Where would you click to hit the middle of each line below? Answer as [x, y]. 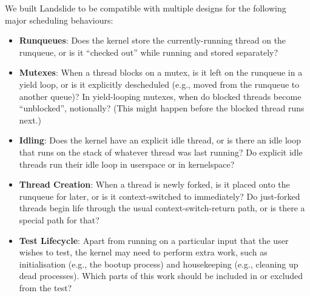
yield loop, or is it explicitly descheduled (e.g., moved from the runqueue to [159, 84]
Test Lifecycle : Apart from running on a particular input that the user [154, 240]
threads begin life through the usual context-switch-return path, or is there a [162, 208]
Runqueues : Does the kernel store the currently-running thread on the [153, 40]
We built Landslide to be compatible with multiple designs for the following [146, 8]
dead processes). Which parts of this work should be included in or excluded [161, 276]
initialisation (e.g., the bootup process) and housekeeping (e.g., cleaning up [159, 264]
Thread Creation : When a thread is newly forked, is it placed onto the [154, 184]
